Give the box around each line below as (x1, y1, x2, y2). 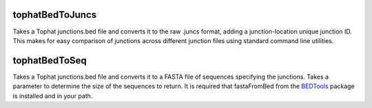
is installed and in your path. (12, 92, 93, 100)
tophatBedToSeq (12, 55, 87, 66)
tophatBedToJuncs (12, 9, 97, 21)
